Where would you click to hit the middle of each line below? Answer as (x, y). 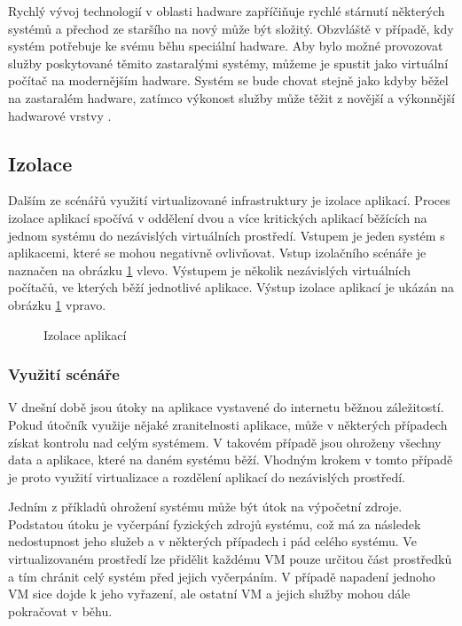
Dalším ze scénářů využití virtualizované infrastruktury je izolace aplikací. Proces (229, 200)
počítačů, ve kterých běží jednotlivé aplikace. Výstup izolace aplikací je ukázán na (231, 287)
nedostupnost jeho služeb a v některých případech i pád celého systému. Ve (212, 541)
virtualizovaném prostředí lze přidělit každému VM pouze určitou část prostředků (230, 559)
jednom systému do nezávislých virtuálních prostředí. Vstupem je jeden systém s (227, 235)
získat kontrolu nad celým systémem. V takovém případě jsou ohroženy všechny (225, 442)
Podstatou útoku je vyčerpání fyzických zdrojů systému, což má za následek (215, 523)
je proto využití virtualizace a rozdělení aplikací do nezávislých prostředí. (207, 476)
